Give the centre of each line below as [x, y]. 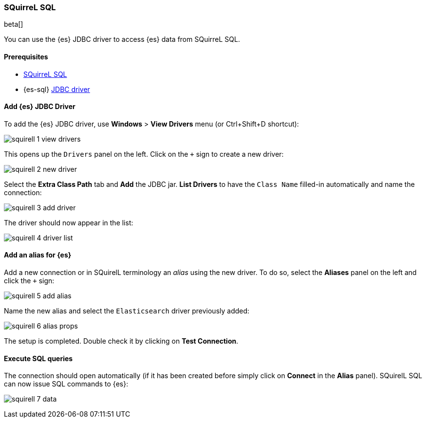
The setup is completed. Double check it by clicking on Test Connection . [121, 341]
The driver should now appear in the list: [69, 222]
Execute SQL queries [38, 358]
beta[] [14, 24]
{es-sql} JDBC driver [57, 89]
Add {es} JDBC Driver [40, 107]
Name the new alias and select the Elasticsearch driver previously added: [127, 311]
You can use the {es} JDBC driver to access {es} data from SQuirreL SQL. [122, 39]
